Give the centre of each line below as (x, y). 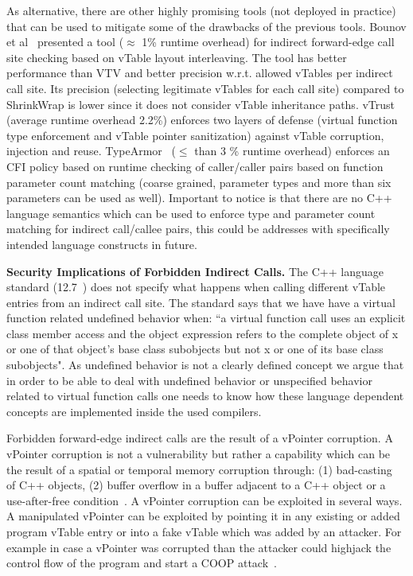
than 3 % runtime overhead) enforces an (292, 151)
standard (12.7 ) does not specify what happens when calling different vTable (196, 287)
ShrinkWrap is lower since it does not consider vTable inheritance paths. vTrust (201, 104)
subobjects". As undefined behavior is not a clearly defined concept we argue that (205, 365)
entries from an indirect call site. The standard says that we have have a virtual (201, 302)
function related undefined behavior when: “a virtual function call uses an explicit (206, 318)
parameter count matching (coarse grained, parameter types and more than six (199, 182)
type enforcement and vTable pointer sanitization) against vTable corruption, (195, 135)
